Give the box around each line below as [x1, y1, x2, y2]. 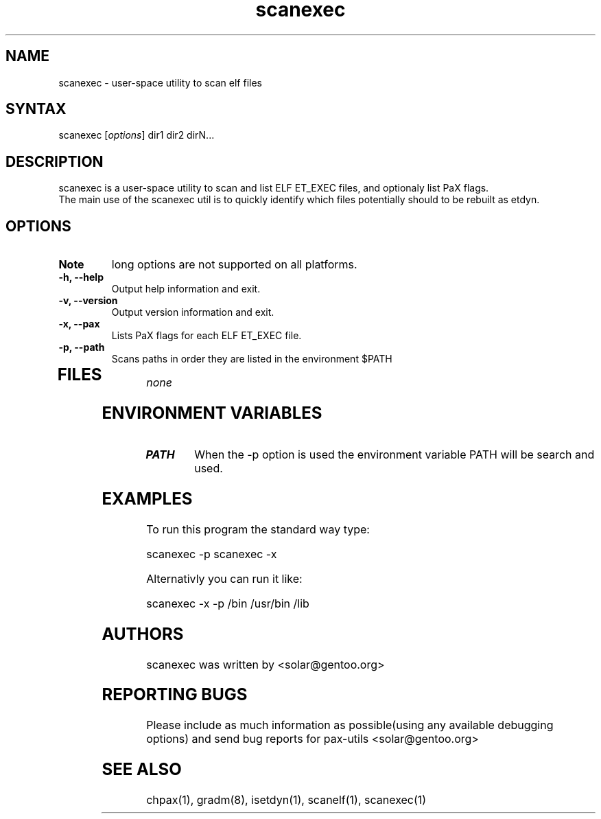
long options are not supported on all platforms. [111, 257, 357, 272]
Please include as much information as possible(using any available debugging [146, 718, 554, 733]
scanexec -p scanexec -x [146, 546, 277, 561]
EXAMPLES [102, 488, 193, 509]
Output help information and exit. [111, 283, 261, 295]
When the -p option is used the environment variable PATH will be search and [194, 447, 595, 461]
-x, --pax [58, 318, 100, 330]
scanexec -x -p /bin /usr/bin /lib [146, 596, 309, 610]
